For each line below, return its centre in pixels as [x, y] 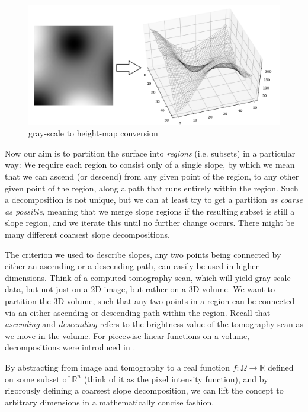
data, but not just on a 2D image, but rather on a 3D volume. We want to [140, 289]
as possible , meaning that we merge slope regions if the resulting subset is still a [150, 211]
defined [280, 367]
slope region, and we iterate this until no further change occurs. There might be [150, 223]
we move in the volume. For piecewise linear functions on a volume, [127, 335]
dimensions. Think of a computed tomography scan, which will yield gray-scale [148, 277]
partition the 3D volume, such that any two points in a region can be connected [150, 300]
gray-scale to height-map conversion [93, 133]
